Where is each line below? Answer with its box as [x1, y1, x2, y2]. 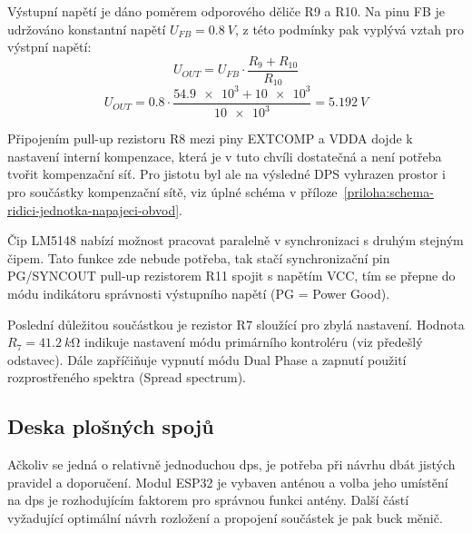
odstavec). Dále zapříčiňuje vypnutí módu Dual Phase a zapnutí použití [7, 350, 407, 369]
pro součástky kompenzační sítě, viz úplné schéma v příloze [7, 182, 338, 201]
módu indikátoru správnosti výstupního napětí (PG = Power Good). [7, 283, 390, 302]
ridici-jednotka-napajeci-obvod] [7, 200, 180, 219]
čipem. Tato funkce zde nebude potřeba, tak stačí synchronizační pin [7, 248, 390, 267]
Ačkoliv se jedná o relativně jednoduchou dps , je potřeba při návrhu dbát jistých [7, 455, 456, 474]
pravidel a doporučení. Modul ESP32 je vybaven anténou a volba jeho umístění [7, 472, 448, 491]
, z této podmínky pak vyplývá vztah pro [234, 19, 465, 38]
